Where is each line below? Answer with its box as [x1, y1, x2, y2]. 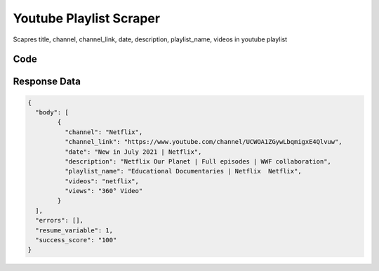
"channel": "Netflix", [64, 128, 143, 136]
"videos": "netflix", [64, 177, 140, 185]
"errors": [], [35, 216, 84, 225]
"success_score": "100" [35, 236, 117, 244]
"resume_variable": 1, [35, 226, 114, 234]
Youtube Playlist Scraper [13, 11, 161, 26]
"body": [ [35, 108, 69, 116]
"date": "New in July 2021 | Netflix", [64, 147, 202, 156]
